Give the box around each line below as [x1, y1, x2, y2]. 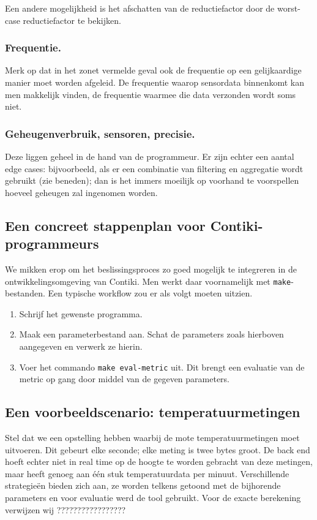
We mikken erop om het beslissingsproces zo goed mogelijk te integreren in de [5, 262, 297, 275]
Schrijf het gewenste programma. [19, 307, 143, 320]
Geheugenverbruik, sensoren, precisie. [5, 126, 195, 141]
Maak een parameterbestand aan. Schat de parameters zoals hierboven [19, 328, 284, 341]
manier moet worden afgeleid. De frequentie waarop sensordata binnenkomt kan [5, 76, 304, 88]
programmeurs [5, 234, 99, 253]
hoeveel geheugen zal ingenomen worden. [5, 186, 158, 198]
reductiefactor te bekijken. [23, 13, 121, 26]
